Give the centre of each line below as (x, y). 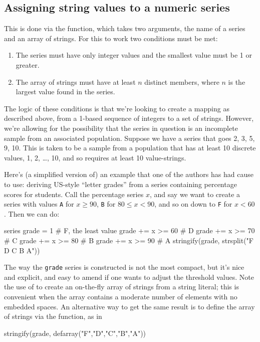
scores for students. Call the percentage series (74, 194)
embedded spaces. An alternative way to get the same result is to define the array (129, 306)
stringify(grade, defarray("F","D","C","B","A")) (75, 333)
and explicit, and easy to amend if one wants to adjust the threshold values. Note (129, 277)
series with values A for (39, 204)
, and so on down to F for (193, 204)
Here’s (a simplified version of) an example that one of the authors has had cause (129, 174)
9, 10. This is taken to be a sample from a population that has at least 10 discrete (130, 148)
